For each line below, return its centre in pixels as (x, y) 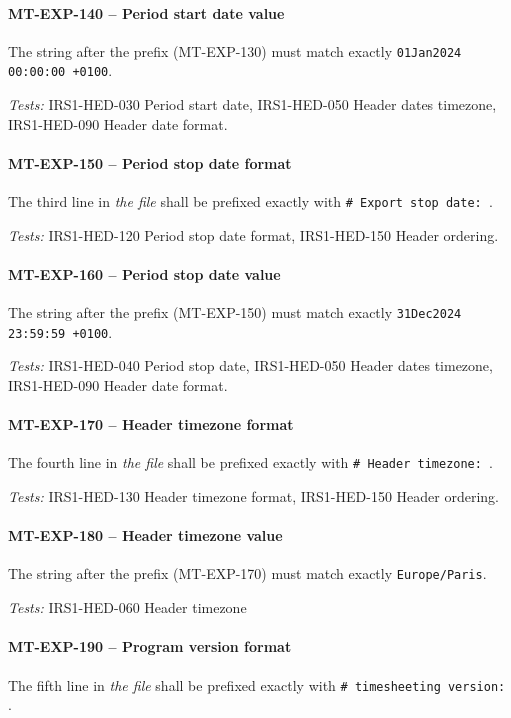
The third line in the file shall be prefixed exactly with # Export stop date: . (250, 201)
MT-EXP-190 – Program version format (150, 646)
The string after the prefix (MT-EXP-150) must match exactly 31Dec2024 (235, 312)
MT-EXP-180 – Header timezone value (145, 535)
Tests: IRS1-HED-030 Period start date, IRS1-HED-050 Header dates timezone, (252, 104)
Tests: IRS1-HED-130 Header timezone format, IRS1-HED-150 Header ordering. (253, 496)
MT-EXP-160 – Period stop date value (144, 273)
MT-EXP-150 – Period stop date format (150, 162)
